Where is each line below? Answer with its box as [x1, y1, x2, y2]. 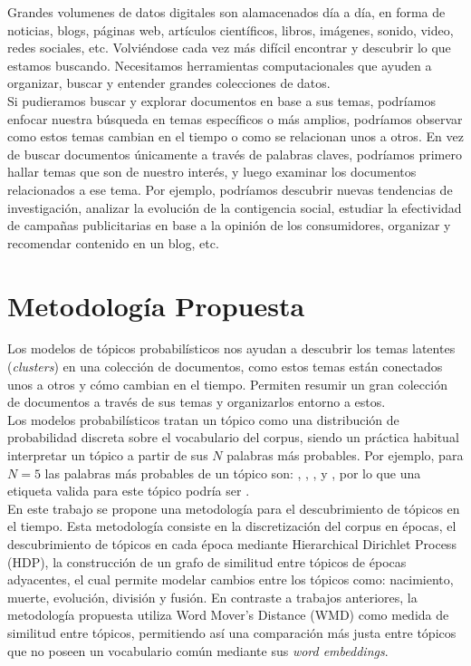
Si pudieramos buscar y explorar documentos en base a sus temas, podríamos [7, 91, 436, 110]
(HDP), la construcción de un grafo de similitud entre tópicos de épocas [7, 552, 407, 571]
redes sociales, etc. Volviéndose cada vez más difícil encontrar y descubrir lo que [7, 38, 451, 57]
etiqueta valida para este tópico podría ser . [7, 481, 250, 500]
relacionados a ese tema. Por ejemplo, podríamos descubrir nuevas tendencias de [7, 179, 453, 198]
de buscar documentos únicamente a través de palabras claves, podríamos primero [7, 144, 462, 163]
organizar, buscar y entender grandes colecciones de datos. [7, 73, 331, 92]
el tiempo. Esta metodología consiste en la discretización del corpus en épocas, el [7, 516, 457, 536]
